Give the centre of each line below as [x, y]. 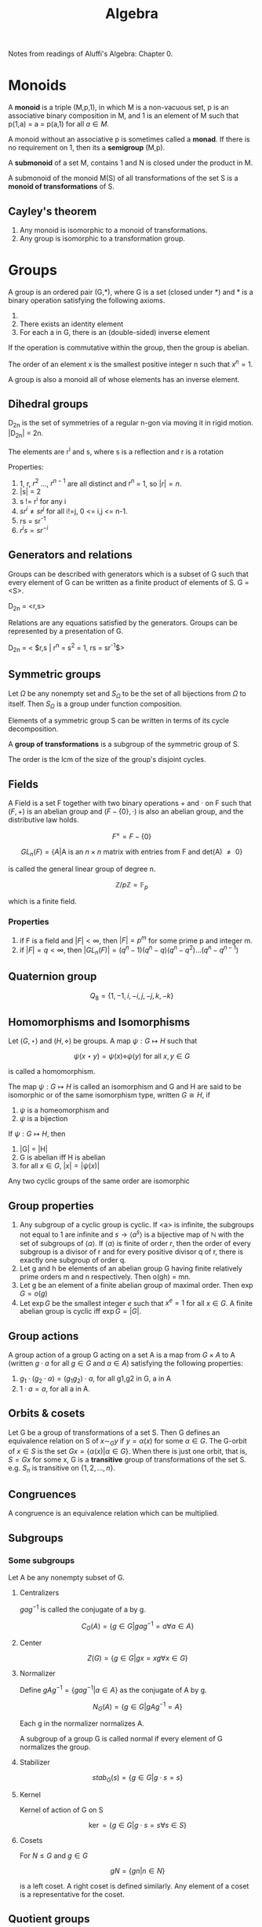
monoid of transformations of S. [62, 186]
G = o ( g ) [34, 1293]
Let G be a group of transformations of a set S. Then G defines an [114, 1432]
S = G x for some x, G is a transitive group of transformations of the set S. [127, 1459]
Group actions [44, 1336]
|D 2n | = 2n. [26, 434]
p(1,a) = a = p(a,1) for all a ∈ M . [59, 124]
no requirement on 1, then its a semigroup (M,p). [87, 148]
